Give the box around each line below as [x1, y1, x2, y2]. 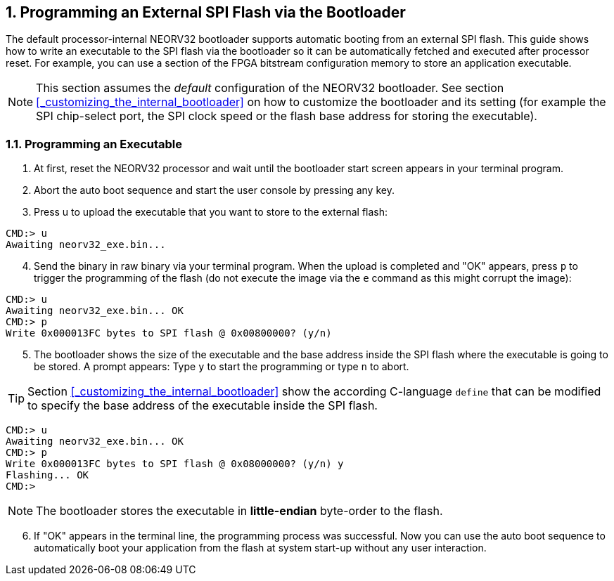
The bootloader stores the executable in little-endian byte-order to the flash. [36, 504, 443, 518]
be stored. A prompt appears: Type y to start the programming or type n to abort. [34, 360, 409, 373]
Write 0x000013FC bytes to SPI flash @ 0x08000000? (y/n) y [6, 458, 344, 470]
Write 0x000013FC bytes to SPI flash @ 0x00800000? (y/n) [6, 327, 332, 339]
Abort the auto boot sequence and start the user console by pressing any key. [34, 184, 395, 197]
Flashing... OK [6, 469, 89, 481]
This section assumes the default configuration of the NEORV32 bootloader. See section [36, 81, 504, 96]
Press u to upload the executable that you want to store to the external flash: [34, 206, 388, 218]
